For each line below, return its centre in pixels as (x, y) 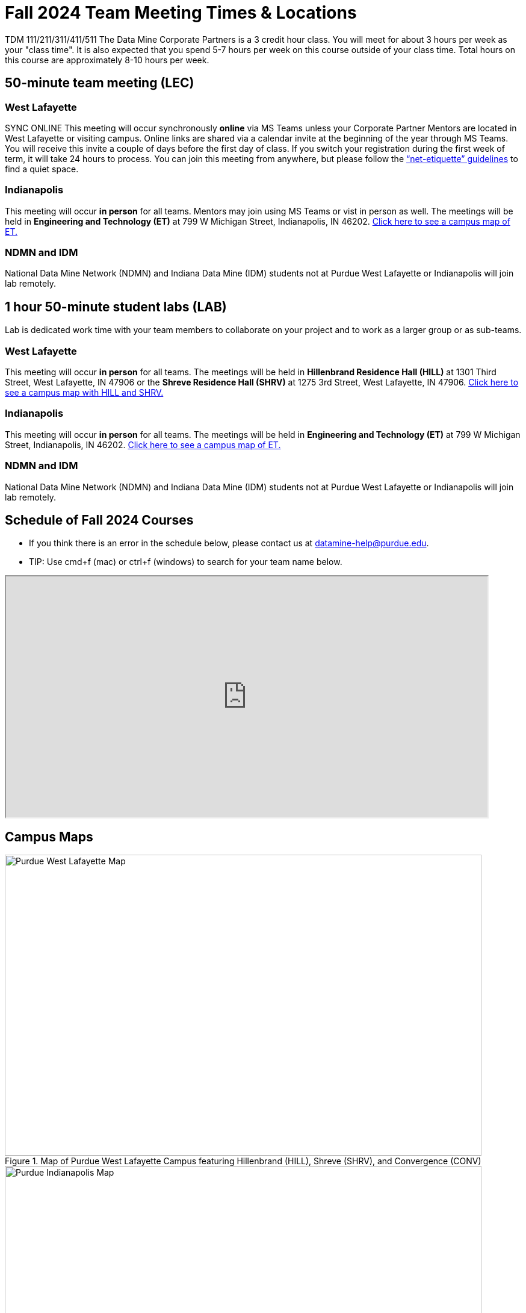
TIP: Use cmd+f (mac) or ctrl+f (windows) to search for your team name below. (186, 562)
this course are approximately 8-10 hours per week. (107, 60)
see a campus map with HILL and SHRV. (84, 393)
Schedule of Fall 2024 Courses (99, 520)
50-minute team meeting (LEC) (100, 83)
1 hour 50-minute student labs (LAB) (116, 307)
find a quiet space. (42, 169)
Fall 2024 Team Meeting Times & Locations (181, 13)
